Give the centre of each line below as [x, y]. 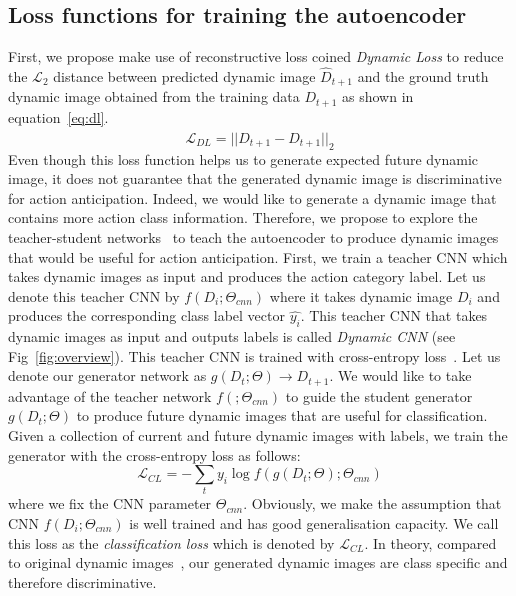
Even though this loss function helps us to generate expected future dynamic [243, 158]
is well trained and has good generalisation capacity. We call [314, 523]
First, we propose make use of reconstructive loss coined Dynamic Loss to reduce [256, 56]
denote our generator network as [107, 375]
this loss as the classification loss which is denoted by [171, 542]
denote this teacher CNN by [94, 295]
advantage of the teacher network [110, 395]
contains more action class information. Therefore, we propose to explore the [243, 217]
